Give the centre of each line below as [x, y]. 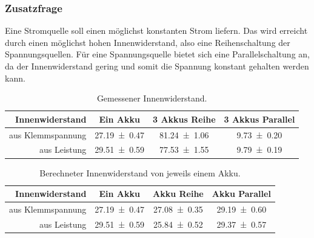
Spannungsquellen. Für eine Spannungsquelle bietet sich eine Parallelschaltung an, [157, 54]
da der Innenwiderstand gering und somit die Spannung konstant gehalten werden [157, 66]
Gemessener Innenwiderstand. [152, 98]
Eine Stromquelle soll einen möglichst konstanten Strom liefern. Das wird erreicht [156, 31]
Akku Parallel [241, 194]
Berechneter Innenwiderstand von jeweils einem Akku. [140, 172]
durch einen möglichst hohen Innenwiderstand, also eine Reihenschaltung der [148, 42]
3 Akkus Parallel [259, 119]
